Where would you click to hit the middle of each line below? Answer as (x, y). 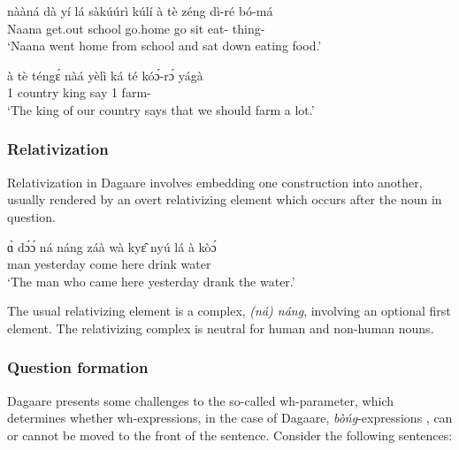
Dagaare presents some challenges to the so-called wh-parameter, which (200, 400)
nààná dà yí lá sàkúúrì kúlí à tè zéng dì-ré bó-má (140, 11)
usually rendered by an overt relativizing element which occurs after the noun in (225, 199)
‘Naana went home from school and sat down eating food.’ (164, 46)
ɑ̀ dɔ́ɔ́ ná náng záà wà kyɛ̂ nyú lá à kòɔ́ (112, 246)
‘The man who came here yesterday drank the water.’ (151, 281)
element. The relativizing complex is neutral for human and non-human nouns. (221, 328)
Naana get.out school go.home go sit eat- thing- (136, 28)
